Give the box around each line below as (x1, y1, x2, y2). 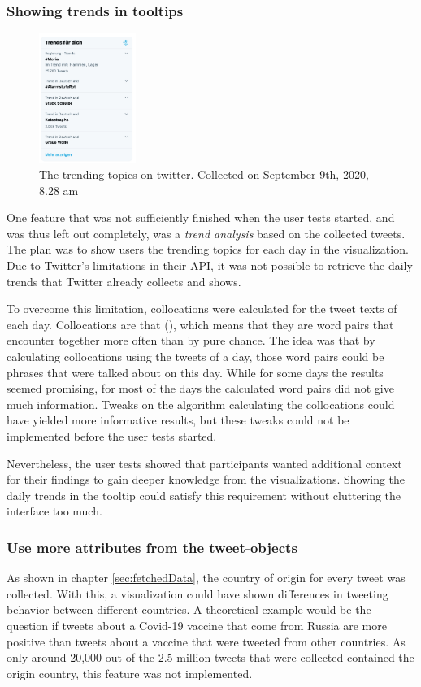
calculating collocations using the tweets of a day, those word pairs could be (7, 348, 384, 364)
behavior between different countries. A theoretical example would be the (7, 601, 371, 618)
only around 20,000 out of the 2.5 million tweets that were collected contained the (7, 649, 414, 666)
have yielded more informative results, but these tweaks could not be (7, 411, 349, 428)
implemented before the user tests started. (7, 427, 217, 444)
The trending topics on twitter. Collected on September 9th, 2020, (39, 166, 369, 183)
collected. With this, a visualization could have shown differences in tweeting (7, 585, 388, 602)
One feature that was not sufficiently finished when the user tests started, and (7, 209, 395, 226)
